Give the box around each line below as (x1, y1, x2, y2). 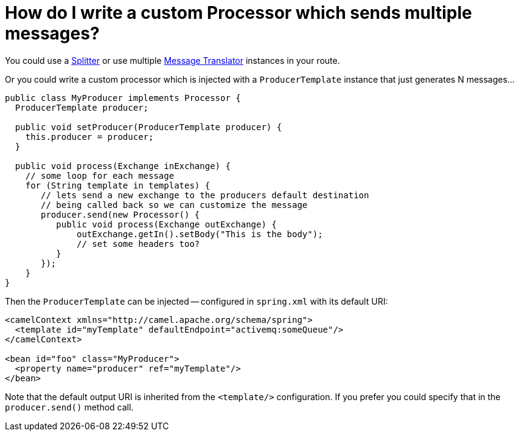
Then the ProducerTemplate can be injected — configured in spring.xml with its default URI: (5, 296, 388, 306)
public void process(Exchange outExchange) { (56, 219, 277, 229)
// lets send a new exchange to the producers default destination (41, 190, 369, 200)
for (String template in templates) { (25, 180, 211, 190)
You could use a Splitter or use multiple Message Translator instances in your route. (5, 55, 340, 66)
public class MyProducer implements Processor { (5, 92, 241, 103)
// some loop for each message (25, 170, 175, 181)
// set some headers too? (77, 238, 200, 249)
